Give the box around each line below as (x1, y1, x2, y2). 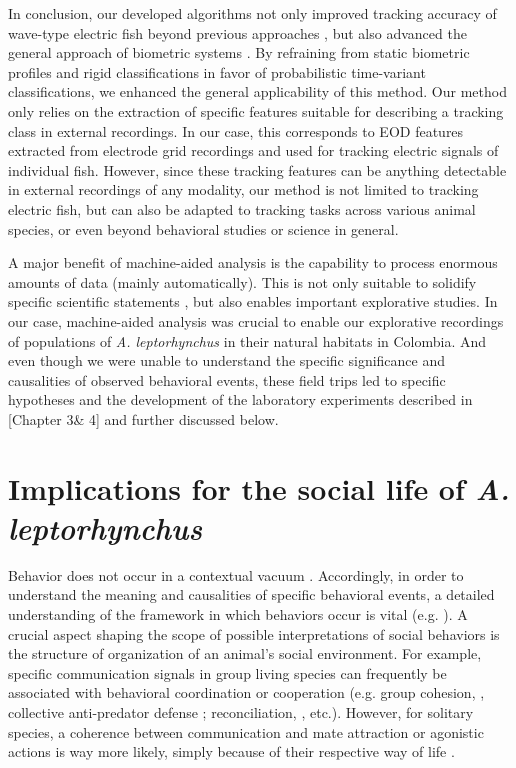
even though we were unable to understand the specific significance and (8, 350, 446, 371)
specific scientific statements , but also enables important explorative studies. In (8, 291, 498, 312)
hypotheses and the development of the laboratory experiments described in (8, 389, 473, 410)
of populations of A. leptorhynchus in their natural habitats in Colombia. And (8, 330, 487, 351)
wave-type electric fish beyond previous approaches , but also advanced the (8, 22, 467, 43)
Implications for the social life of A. (8, 467, 510, 509)
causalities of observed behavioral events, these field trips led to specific (8, 369, 446, 390)
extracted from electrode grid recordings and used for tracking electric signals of (8, 140, 499, 161)
